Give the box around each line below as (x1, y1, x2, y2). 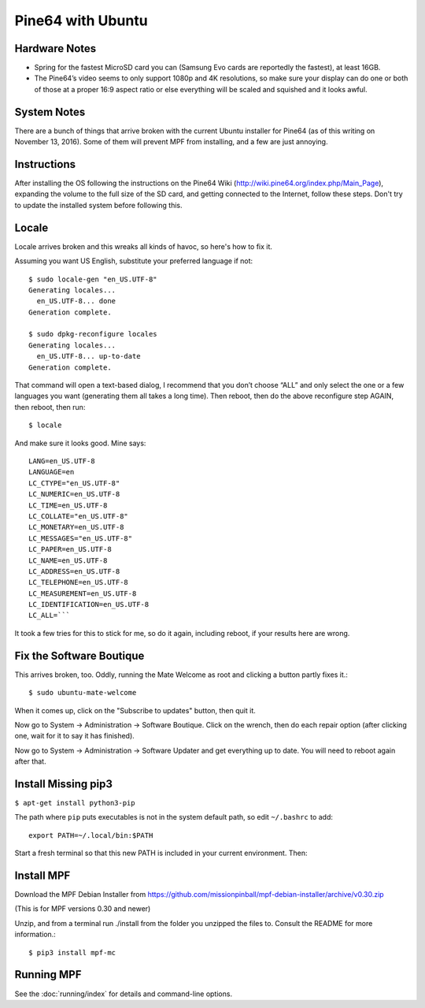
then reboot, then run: (14, 402, 86, 411)
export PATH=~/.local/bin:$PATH (28, 831, 153, 839)
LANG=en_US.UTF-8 (28, 456, 95, 465)
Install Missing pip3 (14, 777, 113, 790)
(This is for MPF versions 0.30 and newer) (14, 904, 151, 913)
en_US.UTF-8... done (36, 296, 116, 306)
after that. (14, 757, 46, 766)
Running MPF (14, 968, 82, 981)
